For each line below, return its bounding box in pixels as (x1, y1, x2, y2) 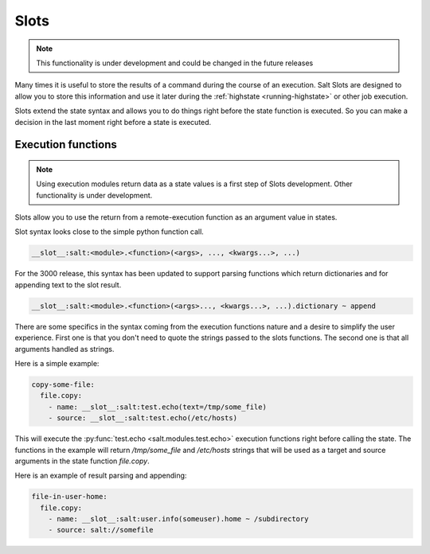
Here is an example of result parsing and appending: (14, 470, 187, 481)
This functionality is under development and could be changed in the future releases (36, 58, 314, 68)
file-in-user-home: (31, 492, 107, 501)
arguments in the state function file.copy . (14, 456, 150, 466)
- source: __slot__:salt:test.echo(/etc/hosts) (48, 414, 238, 423)
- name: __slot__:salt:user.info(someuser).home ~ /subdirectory (48, 514, 309, 524)
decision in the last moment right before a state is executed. (14, 117, 212, 127)
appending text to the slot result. (14, 279, 122, 290)
